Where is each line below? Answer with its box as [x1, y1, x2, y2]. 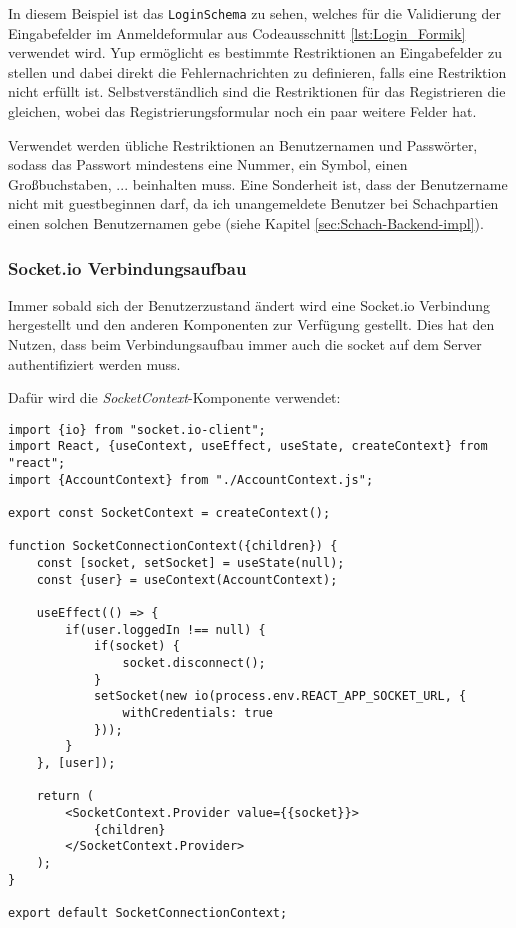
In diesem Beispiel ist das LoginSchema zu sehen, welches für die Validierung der [8, 3, 501, 23]
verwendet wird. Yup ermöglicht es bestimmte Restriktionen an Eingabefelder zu [8, 42, 502, 63]
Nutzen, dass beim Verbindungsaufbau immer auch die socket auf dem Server [8, 334, 482, 354]
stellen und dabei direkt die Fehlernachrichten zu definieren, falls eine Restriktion [8, 61, 507, 82]
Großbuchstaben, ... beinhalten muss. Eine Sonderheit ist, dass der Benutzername [8, 173, 508, 194]
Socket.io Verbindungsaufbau [8, 255, 247, 280]
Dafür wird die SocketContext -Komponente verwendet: [8, 387, 341, 408]
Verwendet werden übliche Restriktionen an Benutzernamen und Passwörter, [8, 134, 478, 155]
